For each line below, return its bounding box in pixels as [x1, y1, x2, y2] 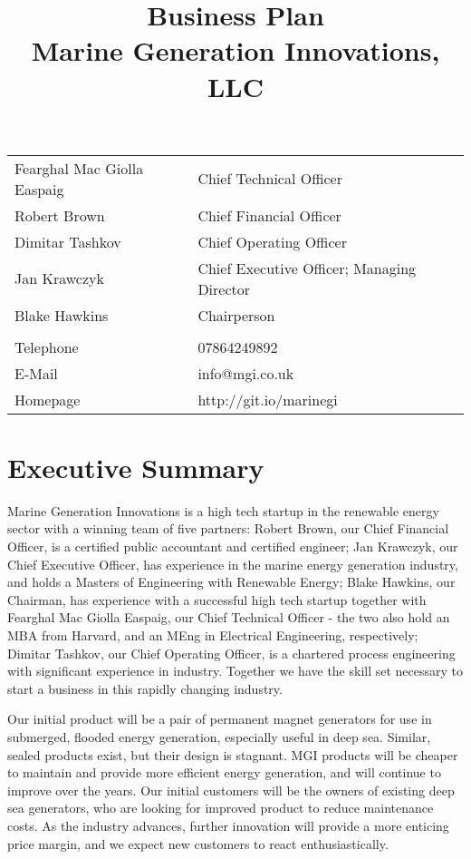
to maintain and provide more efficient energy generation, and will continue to [7, 763, 441, 782]
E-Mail [14, 362, 58, 384]
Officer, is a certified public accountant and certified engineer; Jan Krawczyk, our [7, 537, 458, 556]
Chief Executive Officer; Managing [197, 257, 417, 278]
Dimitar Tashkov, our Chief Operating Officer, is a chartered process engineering [7, 643, 456, 662]
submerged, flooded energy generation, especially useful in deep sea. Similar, [7, 727, 431, 746]
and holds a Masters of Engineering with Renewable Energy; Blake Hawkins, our [7, 572, 456, 591]
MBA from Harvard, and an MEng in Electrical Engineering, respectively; [7, 626, 418, 645]
